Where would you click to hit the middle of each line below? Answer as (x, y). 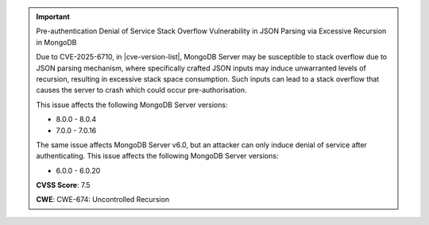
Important (53, 17)
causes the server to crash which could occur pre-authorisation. (141, 90)
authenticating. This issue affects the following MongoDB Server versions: (157, 156)
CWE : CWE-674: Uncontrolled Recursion (103, 200)
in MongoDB (56, 42)
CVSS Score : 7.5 (63, 185)
